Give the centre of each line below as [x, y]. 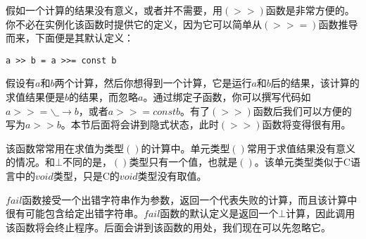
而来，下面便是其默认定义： [70, 38]
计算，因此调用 [321, 213]
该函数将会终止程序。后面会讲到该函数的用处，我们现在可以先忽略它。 [168, 227]
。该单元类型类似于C [302, 162]
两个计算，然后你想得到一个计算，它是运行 [153, 83]
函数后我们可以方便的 [302, 110]
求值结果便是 [35, 97]
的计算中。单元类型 [185, 148]
